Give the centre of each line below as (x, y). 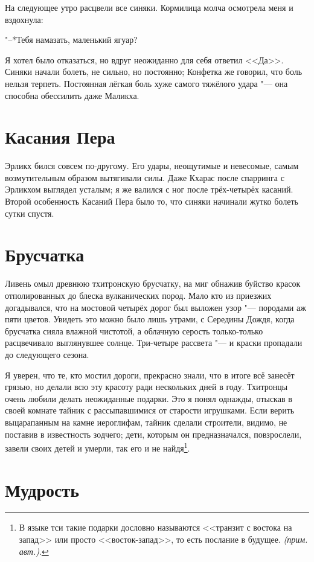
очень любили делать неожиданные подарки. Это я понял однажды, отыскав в (149, 398)
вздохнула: (24, 19)
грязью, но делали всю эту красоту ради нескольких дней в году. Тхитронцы (146, 387)
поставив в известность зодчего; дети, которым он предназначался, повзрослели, (153, 434)
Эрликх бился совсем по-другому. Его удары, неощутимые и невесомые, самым (152, 166)
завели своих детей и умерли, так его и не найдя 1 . (98, 447)
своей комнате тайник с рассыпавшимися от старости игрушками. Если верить (150, 410)
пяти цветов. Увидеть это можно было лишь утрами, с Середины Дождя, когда (150, 319)
